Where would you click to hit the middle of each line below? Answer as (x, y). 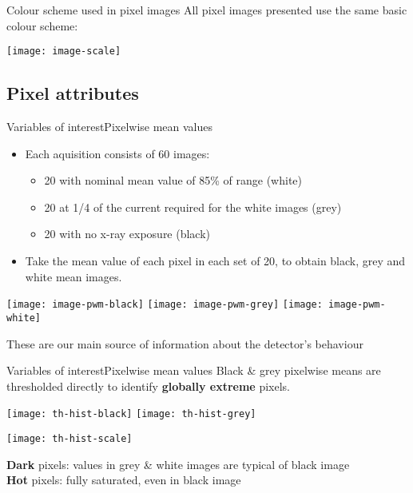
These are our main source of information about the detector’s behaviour (185, 343)
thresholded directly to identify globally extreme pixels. (148, 386)
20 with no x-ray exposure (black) (127, 234)
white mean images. (73, 276)
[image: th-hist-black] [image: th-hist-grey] (131, 414)
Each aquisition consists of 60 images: (117, 153)
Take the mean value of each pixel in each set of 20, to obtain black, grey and (215, 261)
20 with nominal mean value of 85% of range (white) (173, 180)
